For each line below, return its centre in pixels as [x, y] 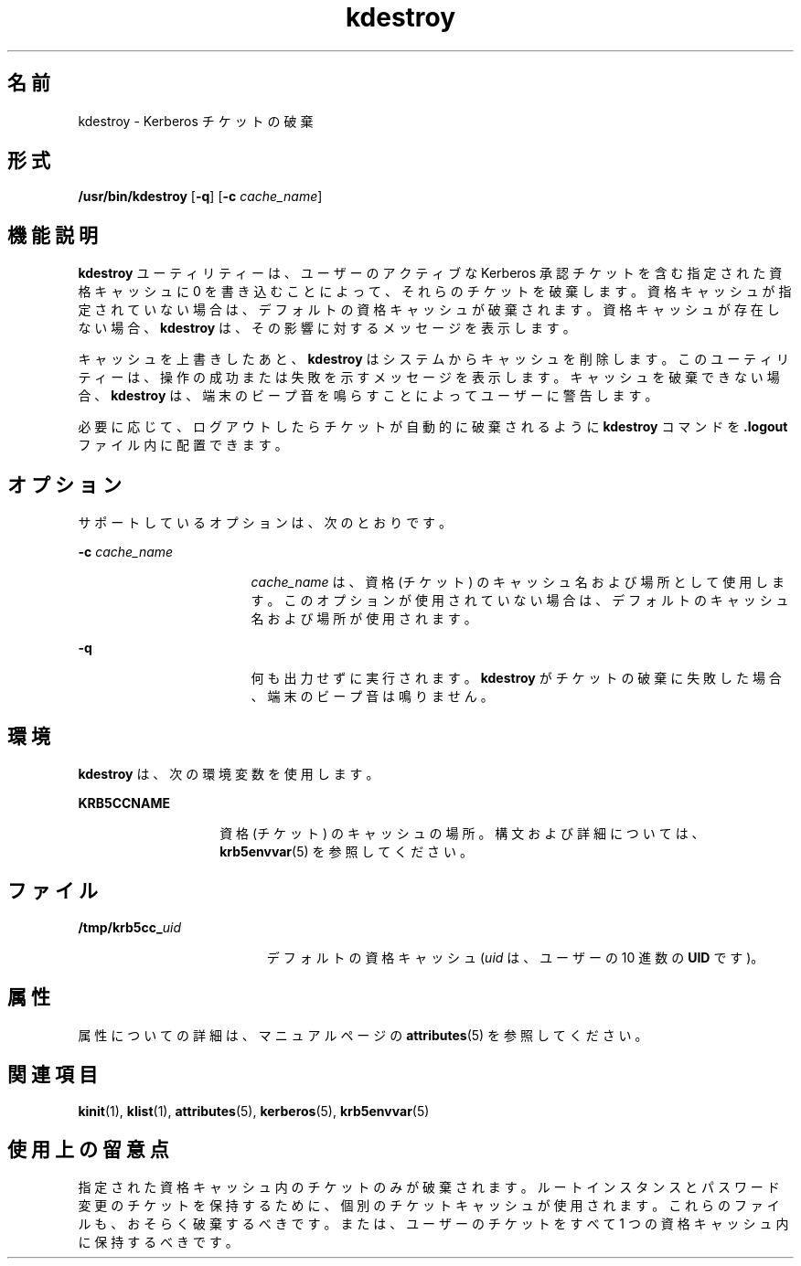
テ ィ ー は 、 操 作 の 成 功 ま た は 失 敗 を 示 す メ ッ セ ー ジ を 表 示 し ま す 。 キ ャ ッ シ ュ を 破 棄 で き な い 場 [429, 378]
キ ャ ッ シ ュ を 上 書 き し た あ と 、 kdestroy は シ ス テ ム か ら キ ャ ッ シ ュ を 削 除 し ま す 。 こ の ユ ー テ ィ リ [433, 359]
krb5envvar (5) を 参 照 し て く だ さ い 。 [346, 851]
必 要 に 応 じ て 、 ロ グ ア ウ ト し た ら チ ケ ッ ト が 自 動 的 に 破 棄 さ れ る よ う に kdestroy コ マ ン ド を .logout [433, 427]
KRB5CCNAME [124, 803]
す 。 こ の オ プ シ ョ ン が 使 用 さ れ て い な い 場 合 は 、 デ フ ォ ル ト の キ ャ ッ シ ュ [520, 601]
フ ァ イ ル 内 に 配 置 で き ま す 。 [183, 445]
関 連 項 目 [53, 1075]
